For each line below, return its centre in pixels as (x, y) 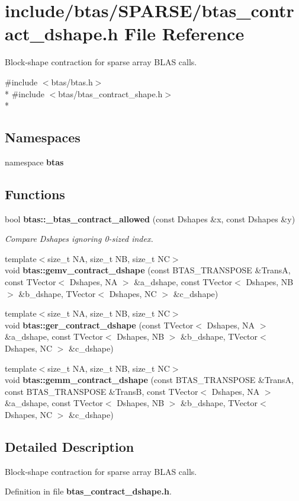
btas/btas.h (72, 82)
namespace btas (34, 162)
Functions (35, 194)
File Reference (184, 33)
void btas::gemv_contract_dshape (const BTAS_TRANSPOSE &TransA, (148, 270)
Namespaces (43, 137)
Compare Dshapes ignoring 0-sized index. (79, 239)
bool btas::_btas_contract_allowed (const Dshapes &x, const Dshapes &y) (150, 218)
